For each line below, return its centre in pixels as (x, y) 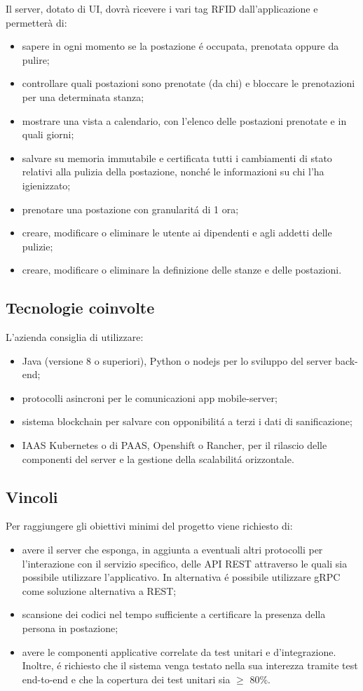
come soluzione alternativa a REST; (99, 590)
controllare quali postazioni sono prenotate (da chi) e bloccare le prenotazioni (189, 83)
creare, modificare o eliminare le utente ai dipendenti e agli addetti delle (177, 233)
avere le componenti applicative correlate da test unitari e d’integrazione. (179, 651)
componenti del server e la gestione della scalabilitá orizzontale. (158, 458)
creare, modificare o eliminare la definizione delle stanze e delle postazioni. (182, 270)
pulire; (36, 59)
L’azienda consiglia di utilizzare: (75, 337)
